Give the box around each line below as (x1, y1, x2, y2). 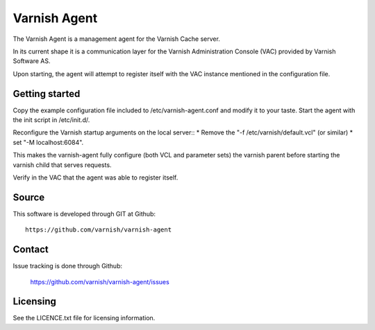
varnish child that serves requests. (12, 160, 112, 169)
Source (12, 191, 45, 203)
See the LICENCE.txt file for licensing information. (12, 314, 156, 322)
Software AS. (12, 57, 51, 65)
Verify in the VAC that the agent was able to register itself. (12, 173, 178, 182)
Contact (12, 243, 49, 256)
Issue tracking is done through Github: (12, 262, 123, 270)
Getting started (12, 87, 81, 100)
